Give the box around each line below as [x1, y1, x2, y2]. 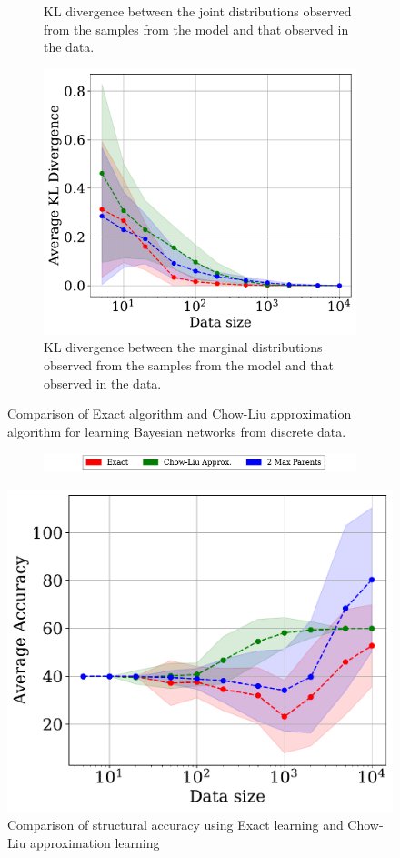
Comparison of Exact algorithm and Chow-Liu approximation [7, 404, 352, 423]
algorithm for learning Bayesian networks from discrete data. [7, 421, 346, 440]
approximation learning [30, 833, 160, 852]
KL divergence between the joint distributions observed [44, 2, 352, 20]
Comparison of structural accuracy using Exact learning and [7, 815, 344, 834]
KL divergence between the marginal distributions [44, 338, 323, 357]
